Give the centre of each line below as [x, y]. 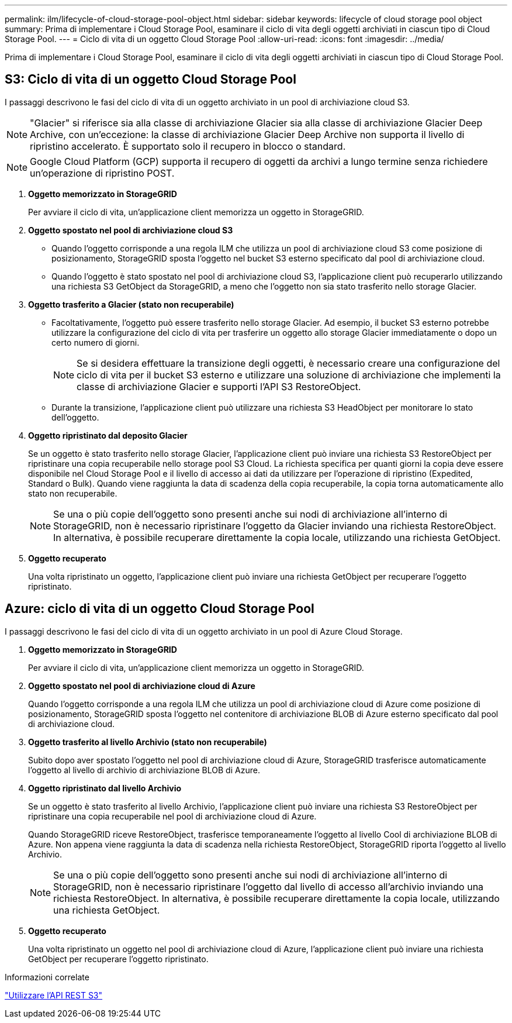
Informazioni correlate [47, 977]
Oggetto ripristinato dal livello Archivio [105, 788]
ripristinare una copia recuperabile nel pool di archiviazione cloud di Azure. [172, 816]
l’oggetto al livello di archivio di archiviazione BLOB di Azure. [144, 770]
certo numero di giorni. [96, 342]
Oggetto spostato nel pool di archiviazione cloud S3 [131, 230]
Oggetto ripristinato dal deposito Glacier [108, 435]
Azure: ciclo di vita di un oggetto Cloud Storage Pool [160, 609]
